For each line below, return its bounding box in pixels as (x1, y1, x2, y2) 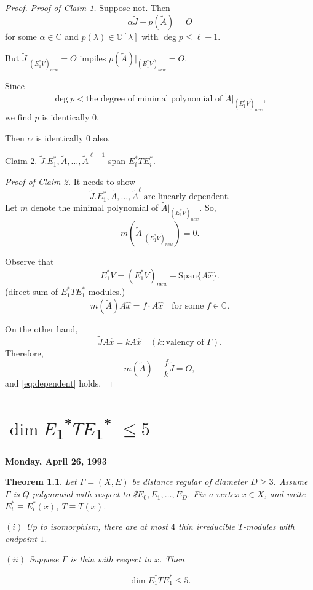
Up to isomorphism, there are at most (26, 520, 168, 533)
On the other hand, (5, 322, 78, 335)
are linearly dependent (143, 192, 228, 202)
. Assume (273, 475, 308, 488)
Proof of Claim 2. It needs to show (5, 175, 136, 187)
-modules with (243, 520, 295, 533)
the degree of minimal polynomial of (85, 95, 223, 104)
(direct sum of (5, 285, 58, 298)
